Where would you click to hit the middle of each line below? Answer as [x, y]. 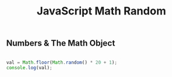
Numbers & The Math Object [61, 43]
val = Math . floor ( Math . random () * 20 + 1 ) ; [62, 62]
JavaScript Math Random [101, 11]
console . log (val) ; [29, 68]
